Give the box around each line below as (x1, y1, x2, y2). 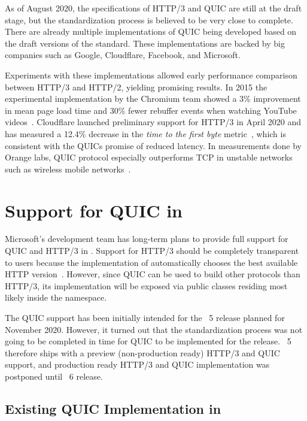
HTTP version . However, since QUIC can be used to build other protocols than (5, 268, 300, 280)
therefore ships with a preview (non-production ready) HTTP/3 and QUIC (5, 346, 280, 359)
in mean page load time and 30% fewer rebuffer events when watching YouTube (5, 104, 297, 116)
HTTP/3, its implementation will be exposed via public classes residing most (5, 279, 288, 292)
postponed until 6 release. (5, 369, 103, 382)
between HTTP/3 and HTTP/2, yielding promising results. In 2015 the (5, 80, 268, 93)
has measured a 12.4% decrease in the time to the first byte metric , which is (5, 127, 286, 140)
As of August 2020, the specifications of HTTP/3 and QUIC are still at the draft (5, 2, 302, 14)
